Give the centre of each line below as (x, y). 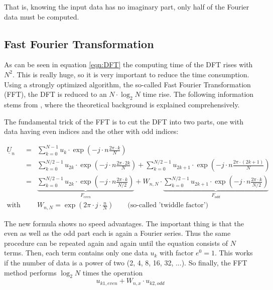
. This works (234, 253)
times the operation (113, 272)
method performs (30, 272)
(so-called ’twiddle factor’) (168, 205)
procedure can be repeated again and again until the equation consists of (116, 243)
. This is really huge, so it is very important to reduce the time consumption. (131, 74)
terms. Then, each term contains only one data (76, 253)
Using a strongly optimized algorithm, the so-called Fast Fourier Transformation (127, 84)
